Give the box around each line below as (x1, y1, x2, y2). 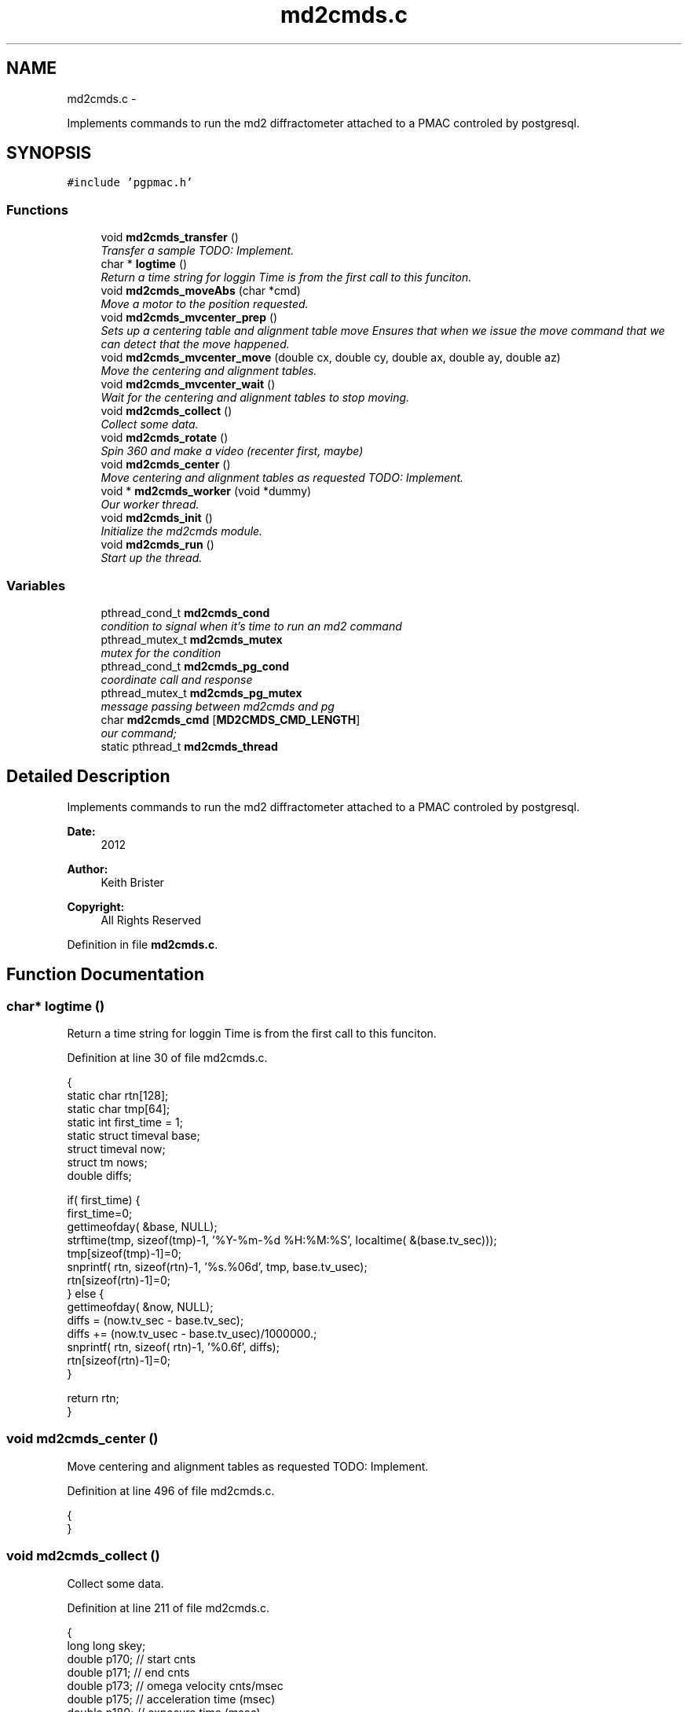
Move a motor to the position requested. (101, 297, 309, 311)
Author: (67, 862, 108, 876)
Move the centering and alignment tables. (101, 364, 317, 378)
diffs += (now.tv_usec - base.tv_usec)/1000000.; (67, 1327, 317, 1340)
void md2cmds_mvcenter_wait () (101, 377, 276, 391)
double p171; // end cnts (67, 1665, 190, 1679)
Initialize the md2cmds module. (101, 524, 263, 538)
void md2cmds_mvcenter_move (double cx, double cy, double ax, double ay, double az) (101, 351, 561, 365)
